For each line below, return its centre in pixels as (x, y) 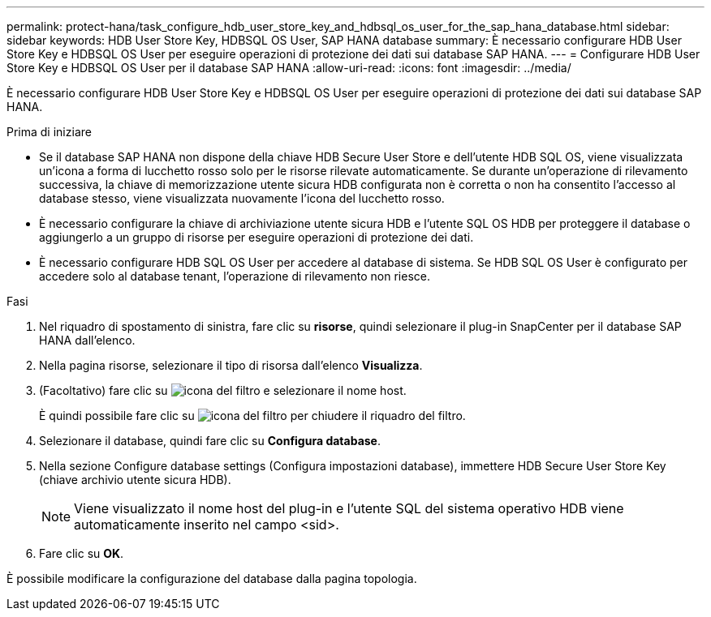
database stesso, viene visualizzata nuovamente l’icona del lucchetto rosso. (242, 198)
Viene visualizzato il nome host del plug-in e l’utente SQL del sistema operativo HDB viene (349, 508)
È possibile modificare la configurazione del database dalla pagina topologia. (212, 578)
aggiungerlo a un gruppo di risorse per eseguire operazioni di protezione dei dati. (256, 237)
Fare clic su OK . (82, 553)
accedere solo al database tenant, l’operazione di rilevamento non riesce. (235, 276)
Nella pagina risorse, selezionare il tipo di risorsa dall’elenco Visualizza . (231, 365)
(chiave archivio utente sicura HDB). (135, 480)
